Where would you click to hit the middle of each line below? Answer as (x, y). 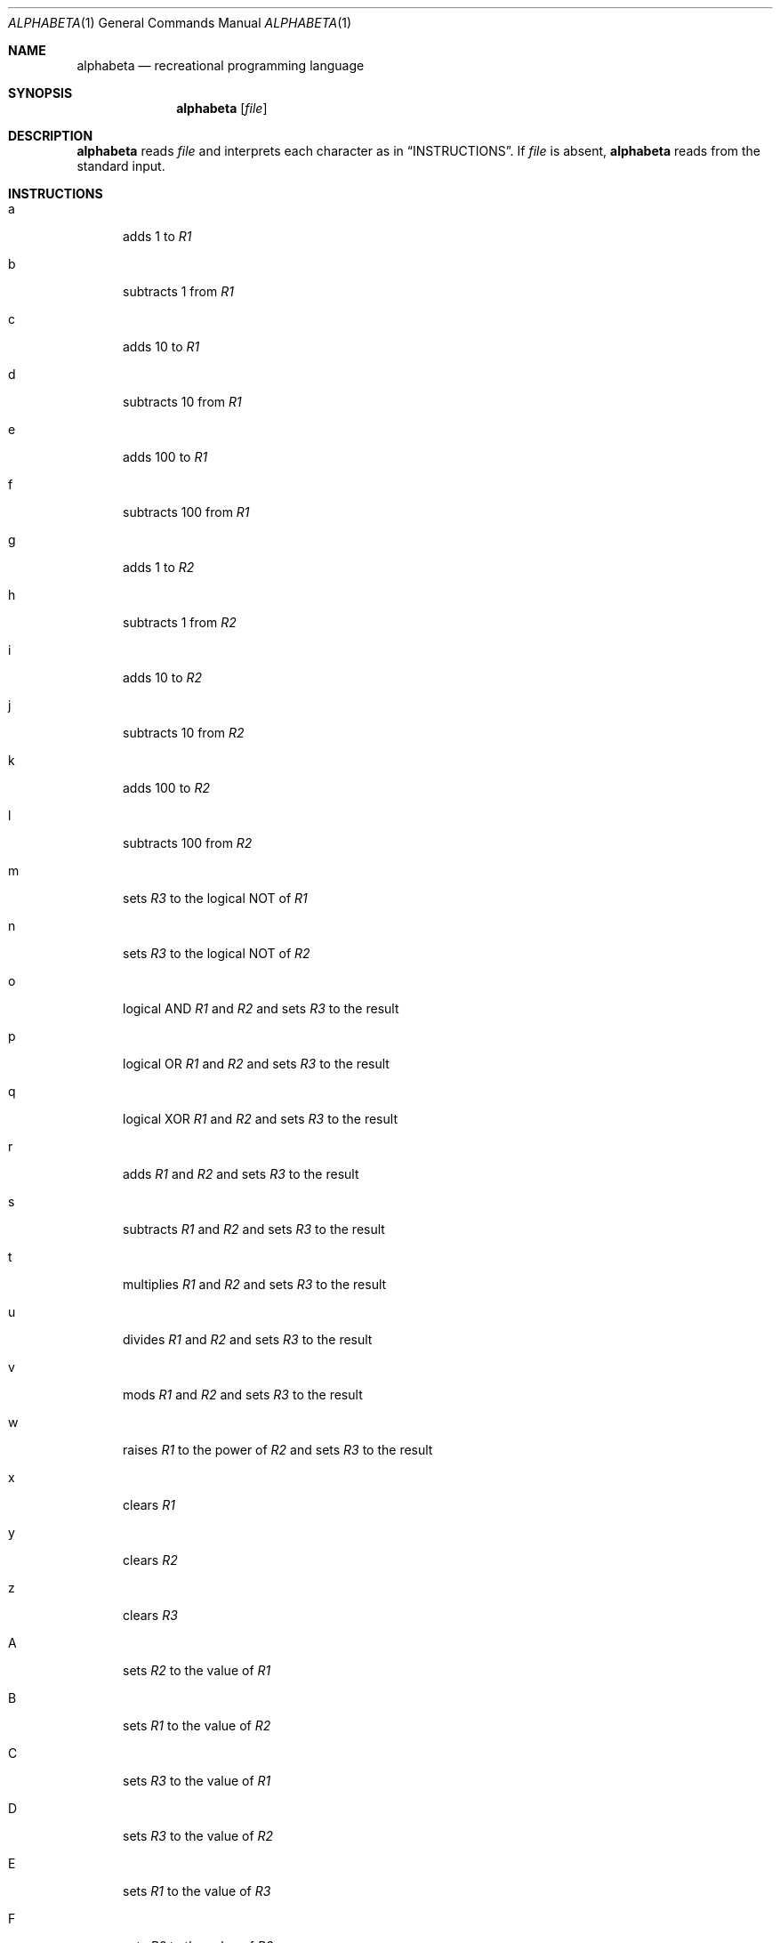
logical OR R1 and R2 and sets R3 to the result (256, 1064)
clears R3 (150, 1615)
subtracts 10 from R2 (184, 733)
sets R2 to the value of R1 (197, 1670)
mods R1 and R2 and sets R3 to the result (243, 1395)
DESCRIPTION (51, 136)
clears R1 (149, 1505)
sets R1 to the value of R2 (197, 1725)
